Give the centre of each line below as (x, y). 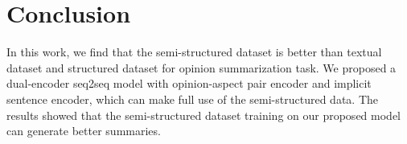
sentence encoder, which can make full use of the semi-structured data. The (192, 99)
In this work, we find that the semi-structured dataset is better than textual (194, 52)
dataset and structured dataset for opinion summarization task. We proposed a (201, 67)
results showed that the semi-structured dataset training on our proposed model (203, 115)
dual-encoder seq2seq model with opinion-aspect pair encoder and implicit (189, 83)
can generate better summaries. (84, 131)
